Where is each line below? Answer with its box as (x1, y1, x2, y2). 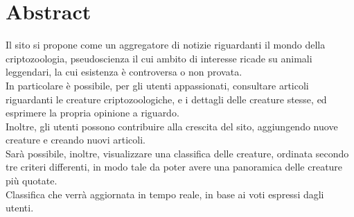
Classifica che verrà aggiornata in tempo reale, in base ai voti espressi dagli (6, 186, 324, 201)
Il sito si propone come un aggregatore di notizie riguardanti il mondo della (6, 37, 326, 52)
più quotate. (6, 173, 57, 188)
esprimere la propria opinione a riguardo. (6, 105, 179, 120)
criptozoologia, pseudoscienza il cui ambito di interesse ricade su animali (6, 51, 312, 65)
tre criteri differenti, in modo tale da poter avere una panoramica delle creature (6, 159, 343, 174)
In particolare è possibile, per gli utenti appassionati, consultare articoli (6, 78, 309, 92)
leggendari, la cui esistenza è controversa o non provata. (6, 64, 242, 79)
